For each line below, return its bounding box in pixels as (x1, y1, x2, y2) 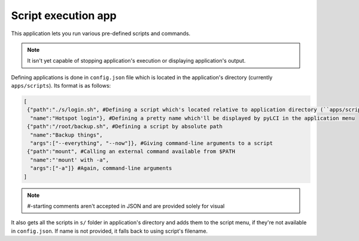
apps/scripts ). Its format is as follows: (11, 82, 111, 89)
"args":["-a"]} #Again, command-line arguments (30, 165, 172, 172)
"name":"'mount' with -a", (30, 156, 109, 163)
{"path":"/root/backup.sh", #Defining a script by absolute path (27, 123, 223, 130)
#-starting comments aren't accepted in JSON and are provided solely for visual (27, 202, 225, 209)
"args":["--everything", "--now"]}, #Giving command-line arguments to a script (30, 140, 273, 147)
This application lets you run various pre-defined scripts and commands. (11, 30, 191, 37)
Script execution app (11, 9, 117, 22)
